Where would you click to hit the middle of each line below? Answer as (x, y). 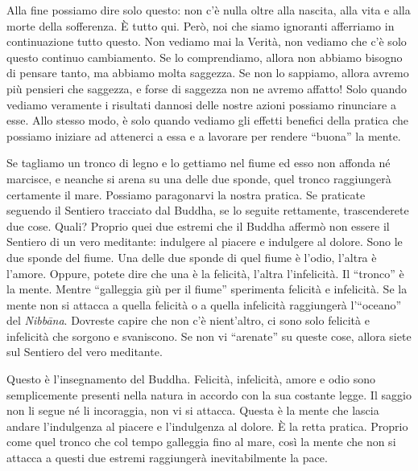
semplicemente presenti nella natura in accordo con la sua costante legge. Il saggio (209, 394)
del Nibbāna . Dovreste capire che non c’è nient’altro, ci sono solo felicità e (188, 320)
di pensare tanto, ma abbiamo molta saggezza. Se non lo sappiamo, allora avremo (208, 73)
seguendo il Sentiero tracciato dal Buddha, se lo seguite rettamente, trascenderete (208, 210)
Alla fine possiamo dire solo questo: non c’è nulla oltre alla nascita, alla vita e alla (209, 10)
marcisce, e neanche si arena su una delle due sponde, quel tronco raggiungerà (199, 178)
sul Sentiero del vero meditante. (85, 352)
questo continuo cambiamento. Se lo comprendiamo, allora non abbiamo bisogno (205, 57)
